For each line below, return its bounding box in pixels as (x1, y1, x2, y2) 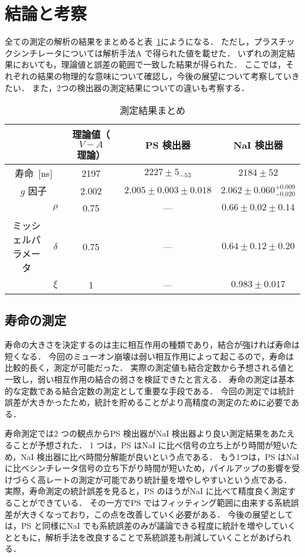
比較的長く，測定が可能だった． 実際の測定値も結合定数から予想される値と (5, 361, 295, 374)
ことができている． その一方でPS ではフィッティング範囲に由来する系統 (12, 496, 291, 509)
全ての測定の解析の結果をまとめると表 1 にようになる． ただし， (5, 35, 254, 48)
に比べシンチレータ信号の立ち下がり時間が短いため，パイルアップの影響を (5, 462, 292, 474)
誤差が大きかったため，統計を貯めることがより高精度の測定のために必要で (5, 396, 292, 408)
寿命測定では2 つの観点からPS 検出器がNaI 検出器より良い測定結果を (5, 427, 270, 439)
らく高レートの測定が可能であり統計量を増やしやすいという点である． (21, 473, 292, 485)
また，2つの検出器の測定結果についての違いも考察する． (32, 81, 249, 93)
